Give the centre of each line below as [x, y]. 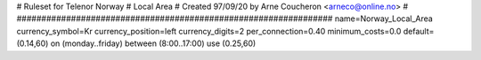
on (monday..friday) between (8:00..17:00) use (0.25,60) [153, 43]
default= [419, 31]
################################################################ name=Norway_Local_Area [225, 19]
